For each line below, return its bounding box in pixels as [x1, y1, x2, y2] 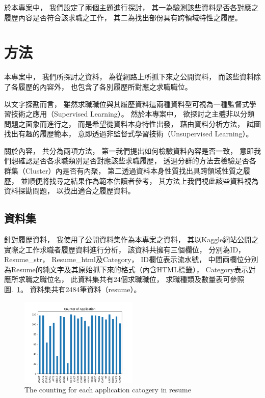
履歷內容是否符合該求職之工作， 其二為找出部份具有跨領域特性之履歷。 [4, 12, 242, 22]
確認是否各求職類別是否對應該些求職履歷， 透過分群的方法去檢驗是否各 [18, 155, 256, 166]
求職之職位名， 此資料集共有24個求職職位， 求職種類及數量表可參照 [18, 274, 245, 285]
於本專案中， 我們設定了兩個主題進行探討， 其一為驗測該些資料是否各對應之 [4, 2, 259, 12]
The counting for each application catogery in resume [24, 384, 191, 395]
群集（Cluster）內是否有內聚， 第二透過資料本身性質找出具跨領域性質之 [4, 165, 244, 176]
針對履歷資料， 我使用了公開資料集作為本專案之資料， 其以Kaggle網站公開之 [4, 234, 259, 245]
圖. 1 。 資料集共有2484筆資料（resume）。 [4, 284, 141, 295]
